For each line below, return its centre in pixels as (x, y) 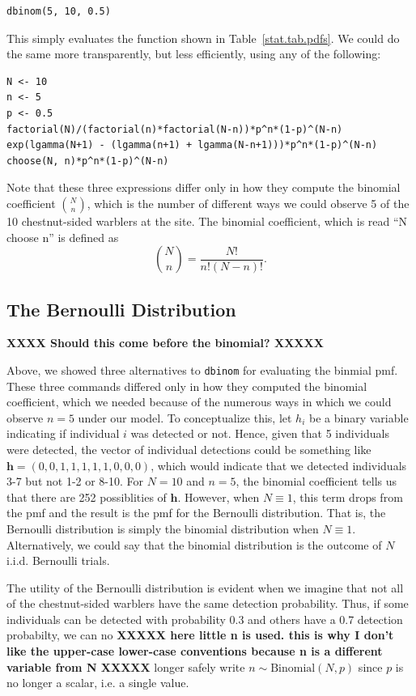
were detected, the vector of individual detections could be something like (189, 449)
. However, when (219, 497)
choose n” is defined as (63, 237)
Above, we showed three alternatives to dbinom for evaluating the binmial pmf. (202, 369)
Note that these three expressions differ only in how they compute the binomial (204, 187)
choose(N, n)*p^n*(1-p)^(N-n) (88, 161)
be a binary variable (359, 417)
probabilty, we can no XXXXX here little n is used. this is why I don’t (200, 635)
